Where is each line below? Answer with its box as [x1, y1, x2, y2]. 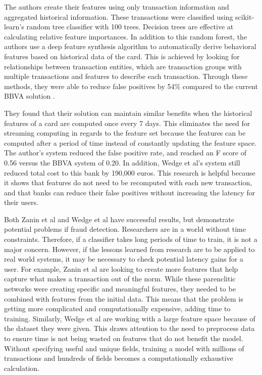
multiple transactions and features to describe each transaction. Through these [4, 71, 248, 81]
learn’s [4, 21, 24, 32]
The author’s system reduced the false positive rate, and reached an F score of [4, 147, 246, 158]
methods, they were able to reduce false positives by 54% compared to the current [4, 80, 258, 91]
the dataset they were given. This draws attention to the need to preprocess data [4, 323, 255, 334]
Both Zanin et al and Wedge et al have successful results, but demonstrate [4, 214, 235, 224]
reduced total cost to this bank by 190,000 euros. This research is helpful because [4, 167, 255, 178]
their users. [4, 197, 38, 207]
